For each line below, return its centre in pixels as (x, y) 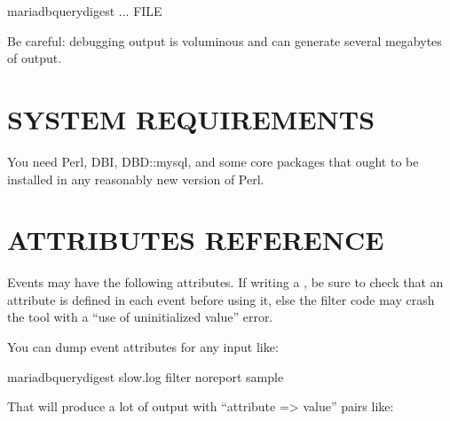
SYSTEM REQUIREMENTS (191, 118)
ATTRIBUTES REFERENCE (196, 240)
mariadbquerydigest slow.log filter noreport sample (146, 376)
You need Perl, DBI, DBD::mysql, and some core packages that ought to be (213, 161)
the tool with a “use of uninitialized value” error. (140, 317)
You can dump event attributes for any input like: (143, 347)
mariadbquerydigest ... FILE (85, 11)
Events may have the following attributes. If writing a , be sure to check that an (225, 282)
